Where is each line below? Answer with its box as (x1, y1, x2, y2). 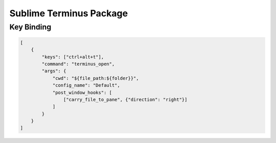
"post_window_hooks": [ (52, 90, 112, 95)
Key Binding (9, 22, 52, 32)
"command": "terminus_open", (41, 61, 115, 67)
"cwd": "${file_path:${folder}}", (52, 75, 139, 81)
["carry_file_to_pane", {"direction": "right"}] (63, 97, 188, 102)
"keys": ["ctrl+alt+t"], (41, 54, 104, 60)
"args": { (41, 68, 66, 74)
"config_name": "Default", (52, 82, 120, 89)
